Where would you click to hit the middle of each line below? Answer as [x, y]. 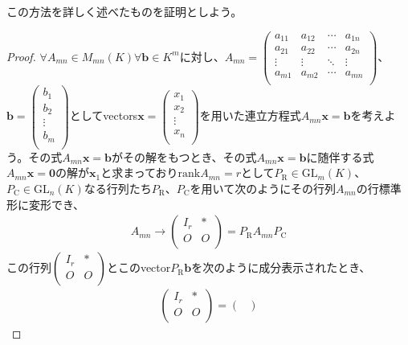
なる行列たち [118, 188]
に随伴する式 [340, 156]
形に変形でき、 [46, 204]
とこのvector [139, 267]
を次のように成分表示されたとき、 [281, 267]
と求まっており [139, 172]
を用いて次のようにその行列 [263, 188]
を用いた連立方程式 [250, 115]
